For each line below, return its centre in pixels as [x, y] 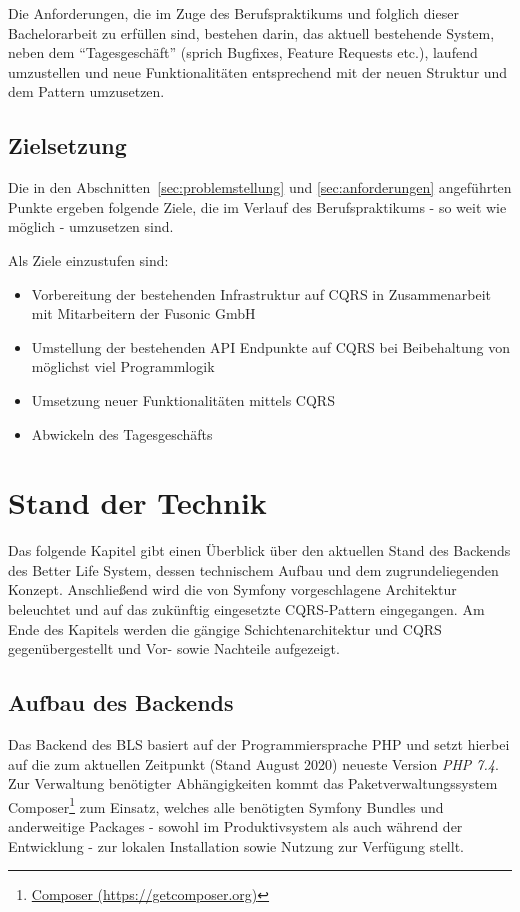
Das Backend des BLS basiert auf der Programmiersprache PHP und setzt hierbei [259, 744]
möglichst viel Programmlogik [123, 366]
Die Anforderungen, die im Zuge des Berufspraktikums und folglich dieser [233, 13]
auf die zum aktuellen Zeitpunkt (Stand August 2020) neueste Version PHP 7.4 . [253, 763]
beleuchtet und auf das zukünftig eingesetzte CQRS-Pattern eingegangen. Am [246, 609]
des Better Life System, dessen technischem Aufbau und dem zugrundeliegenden [253, 569]
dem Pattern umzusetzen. [86, 91]
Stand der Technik [137, 502]
